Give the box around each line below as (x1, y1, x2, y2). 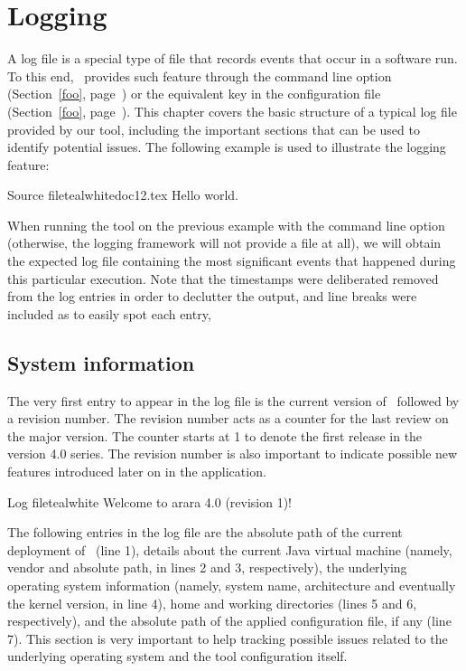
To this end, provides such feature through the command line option (7, 66, 392, 85)
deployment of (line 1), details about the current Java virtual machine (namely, (7, 540, 452, 559)
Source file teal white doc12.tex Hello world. (7, 185, 239, 204)
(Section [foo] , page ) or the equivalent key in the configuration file (7, 84, 381, 103)
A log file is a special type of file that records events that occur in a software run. (7, 49, 458, 68)
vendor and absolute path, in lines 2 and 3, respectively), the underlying (7, 558, 407, 577)
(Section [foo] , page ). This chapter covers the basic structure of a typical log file (7, 101, 457, 120)
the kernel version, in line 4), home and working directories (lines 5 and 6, (7, 593, 417, 612)
